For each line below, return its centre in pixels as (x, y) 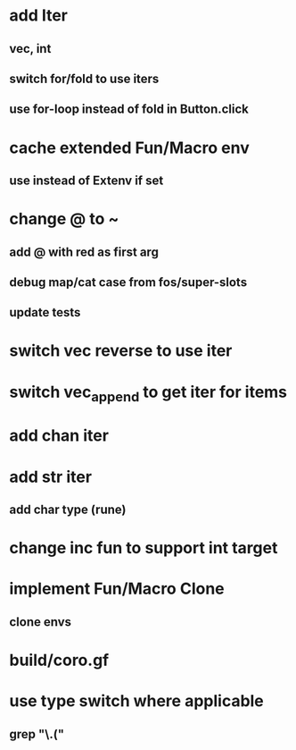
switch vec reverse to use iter (121, 351)
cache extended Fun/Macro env (129, 147)
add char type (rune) (68, 510)
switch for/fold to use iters (84, 78)
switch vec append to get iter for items (148, 393)
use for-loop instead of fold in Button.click (129, 110)
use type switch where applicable (137, 701)
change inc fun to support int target (144, 548)
